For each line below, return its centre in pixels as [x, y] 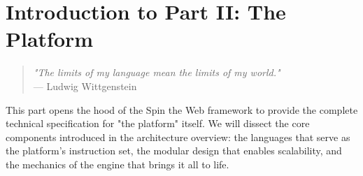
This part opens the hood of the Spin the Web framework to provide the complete [182, 109]
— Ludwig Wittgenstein [85, 86]
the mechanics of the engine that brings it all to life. [118, 164]
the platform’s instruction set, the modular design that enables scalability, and [174, 151]
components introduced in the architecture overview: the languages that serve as [178, 137]
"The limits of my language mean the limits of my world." [157, 72]
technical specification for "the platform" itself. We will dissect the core [158, 123]
